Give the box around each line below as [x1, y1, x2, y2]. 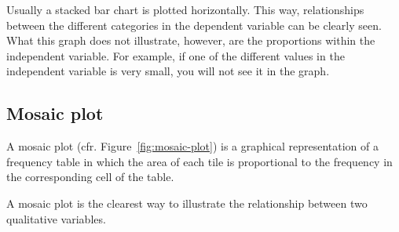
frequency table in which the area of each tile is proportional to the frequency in [6, 153, 393, 169]
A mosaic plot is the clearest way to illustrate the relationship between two [6, 194, 368, 211]
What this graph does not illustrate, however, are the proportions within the [6, 32, 375, 49]
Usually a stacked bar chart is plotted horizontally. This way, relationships [6, 2, 364, 17]
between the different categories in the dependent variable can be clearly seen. [6, 16, 382, 33]
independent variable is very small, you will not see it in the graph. [6, 63, 330, 79]
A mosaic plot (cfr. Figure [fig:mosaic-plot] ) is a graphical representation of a [6, 138, 379, 154]
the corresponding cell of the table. [6, 169, 174, 185]
